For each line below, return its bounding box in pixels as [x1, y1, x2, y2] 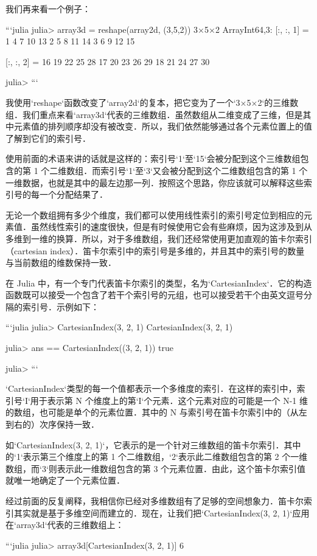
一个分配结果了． [39, 188, 108, 201]
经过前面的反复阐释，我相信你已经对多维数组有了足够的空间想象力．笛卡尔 [5, 495, 304, 507]
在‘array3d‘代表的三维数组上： [5, 518, 124, 531]
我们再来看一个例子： [5, 2, 91, 15]
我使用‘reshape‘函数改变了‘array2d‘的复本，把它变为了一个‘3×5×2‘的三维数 [5, 96, 299, 108]
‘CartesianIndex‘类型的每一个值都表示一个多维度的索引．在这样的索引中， [5, 382, 297, 395]
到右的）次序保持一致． [5, 418, 99, 431]
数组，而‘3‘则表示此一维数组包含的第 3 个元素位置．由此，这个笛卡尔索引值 [5, 462, 306, 474]
